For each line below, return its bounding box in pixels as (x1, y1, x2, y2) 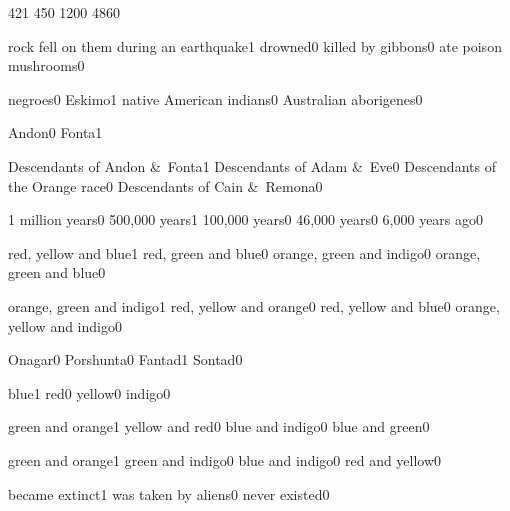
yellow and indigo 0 (8, 315, 122, 336)
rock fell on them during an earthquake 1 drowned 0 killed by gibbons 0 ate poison (8, 35, 502, 56)
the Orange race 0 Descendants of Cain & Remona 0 (8, 175, 323, 196)
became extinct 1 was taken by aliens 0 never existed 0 (8, 483, 330, 504)
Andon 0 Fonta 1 (8, 122, 103, 143)
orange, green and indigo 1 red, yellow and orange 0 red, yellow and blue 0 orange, (8, 295, 500, 316)
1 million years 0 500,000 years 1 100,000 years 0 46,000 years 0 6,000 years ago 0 (8, 209, 484, 230)
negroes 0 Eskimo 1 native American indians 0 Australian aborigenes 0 (8, 88, 423, 109)
